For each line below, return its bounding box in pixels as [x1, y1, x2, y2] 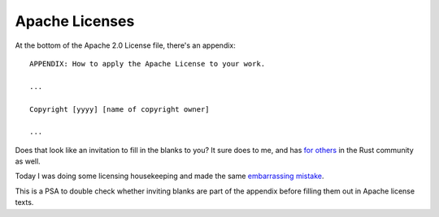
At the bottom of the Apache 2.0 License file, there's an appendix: [15, 40, 236, 50]
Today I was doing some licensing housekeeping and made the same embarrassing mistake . [15, 171, 324, 181]
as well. [15, 156, 41, 166]
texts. [15, 198, 34, 207]
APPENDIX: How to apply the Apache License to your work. [29, 59, 266, 68]
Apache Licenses [15, 12, 135, 30]
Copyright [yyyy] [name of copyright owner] [29, 104, 211, 113]
